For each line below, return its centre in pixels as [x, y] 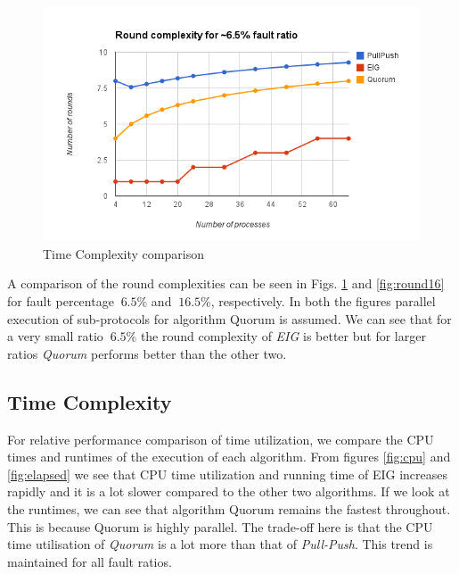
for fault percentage [61, 300]
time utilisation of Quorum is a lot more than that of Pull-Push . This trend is [220, 544]
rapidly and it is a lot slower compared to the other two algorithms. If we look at [229, 491]
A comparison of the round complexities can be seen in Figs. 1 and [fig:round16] [226, 283]
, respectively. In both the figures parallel [323, 300]
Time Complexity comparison [123, 253]
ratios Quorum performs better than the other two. [147, 353]
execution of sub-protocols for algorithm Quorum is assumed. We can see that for [229, 318]
